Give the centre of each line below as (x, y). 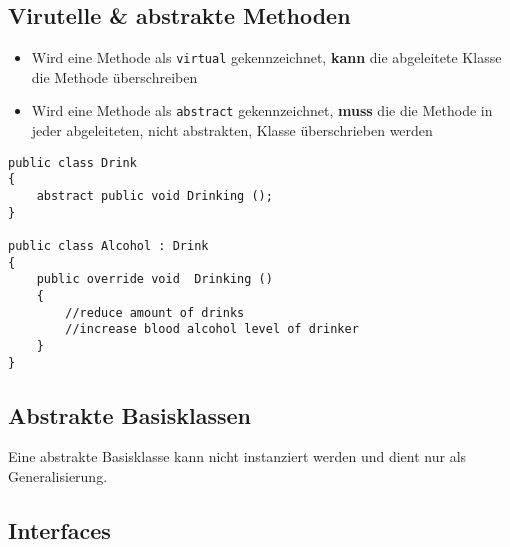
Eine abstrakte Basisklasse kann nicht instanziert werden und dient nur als (237, 456)
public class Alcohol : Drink (108, 245)
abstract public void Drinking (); (154, 196)
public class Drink (72, 162)
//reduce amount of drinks (155, 312)
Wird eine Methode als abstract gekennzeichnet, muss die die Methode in (262, 110)
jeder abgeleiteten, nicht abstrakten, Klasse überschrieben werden (232, 130)
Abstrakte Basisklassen (129, 414)
